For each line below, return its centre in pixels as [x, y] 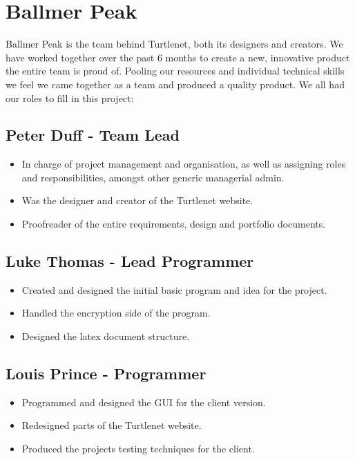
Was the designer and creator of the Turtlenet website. [137, 200]
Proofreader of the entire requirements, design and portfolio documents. [174, 224]
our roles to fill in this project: [70, 98]
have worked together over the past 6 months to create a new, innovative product [178, 57]
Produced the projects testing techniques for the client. [138, 449]
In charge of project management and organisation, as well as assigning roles [184, 164]
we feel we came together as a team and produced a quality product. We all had [175, 84]
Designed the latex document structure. [106, 336]
